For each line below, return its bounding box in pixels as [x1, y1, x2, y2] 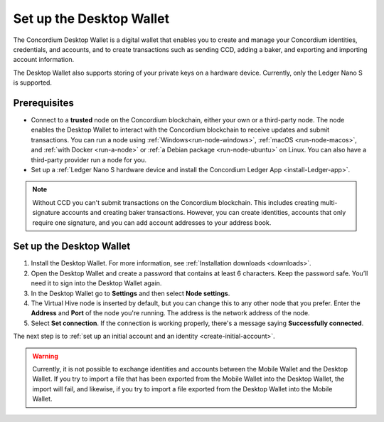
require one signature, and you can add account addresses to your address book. [32, 218, 272, 227]
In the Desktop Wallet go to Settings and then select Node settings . [31, 289, 230, 297]
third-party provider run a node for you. [31, 155, 147, 164]
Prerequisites [13, 97, 74, 109]
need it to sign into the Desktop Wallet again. [31, 279, 162, 288]
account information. [13, 56, 75, 64]
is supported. [13, 78, 53, 87]
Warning [32, 352, 58, 360]
